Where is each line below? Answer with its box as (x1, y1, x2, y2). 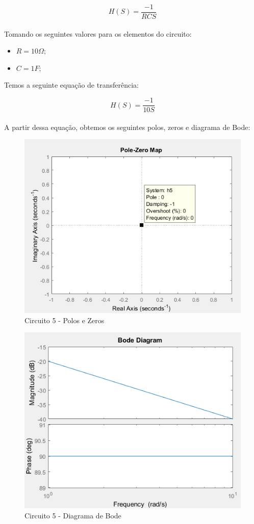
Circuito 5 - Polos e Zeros (24, 315, 105, 325)
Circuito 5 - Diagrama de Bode (24, 510, 121, 520)
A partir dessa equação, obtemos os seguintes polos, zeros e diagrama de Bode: (4, 121, 250, 132)
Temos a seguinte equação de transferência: (4, 80, 139, 90)
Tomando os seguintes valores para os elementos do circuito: (4, 28, 192, 39)
